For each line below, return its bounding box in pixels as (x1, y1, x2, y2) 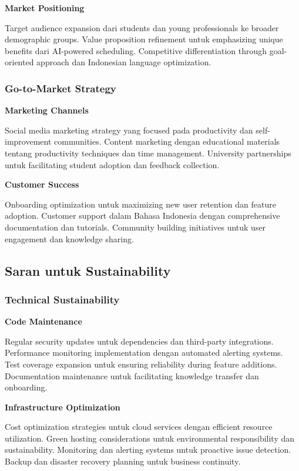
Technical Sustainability (5, 292, 120, 306)
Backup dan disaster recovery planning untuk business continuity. (5, 455, 241, 467)
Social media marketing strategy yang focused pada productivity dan (5, 123, 253, 136)
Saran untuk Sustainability (5, 261, 171, 279)
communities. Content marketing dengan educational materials (54, 135, 280, 148)
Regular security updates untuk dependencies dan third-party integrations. (5, 335, 274, 347)
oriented (5, 56, 34, 68)
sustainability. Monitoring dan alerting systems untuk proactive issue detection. (5, 443, 291, 456)
